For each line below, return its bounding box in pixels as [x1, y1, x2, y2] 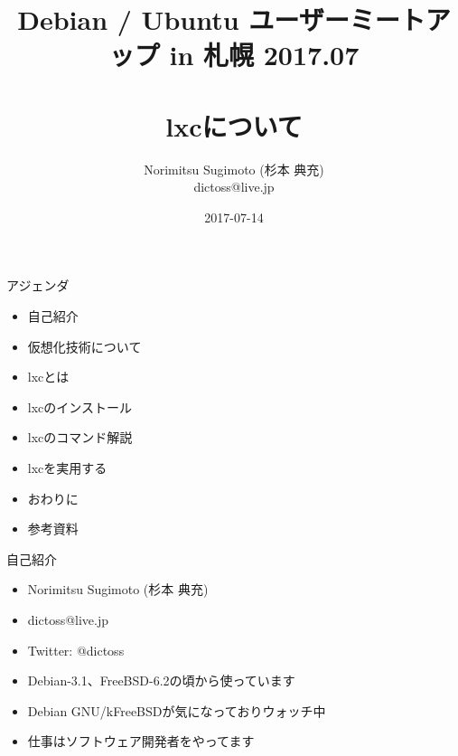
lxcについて [165, 107, 303, 144]
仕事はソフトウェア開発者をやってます [27, 732, 255, 751]
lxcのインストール [27, 397, 133, 416]
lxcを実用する [27, 458, 107, 477]
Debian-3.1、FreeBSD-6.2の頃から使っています [27, 671, 295, 690]
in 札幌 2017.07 [169, 36, 360, 73]
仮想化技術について [27, 336, 142, 355]
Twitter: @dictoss [27, 640, 125, 659]
